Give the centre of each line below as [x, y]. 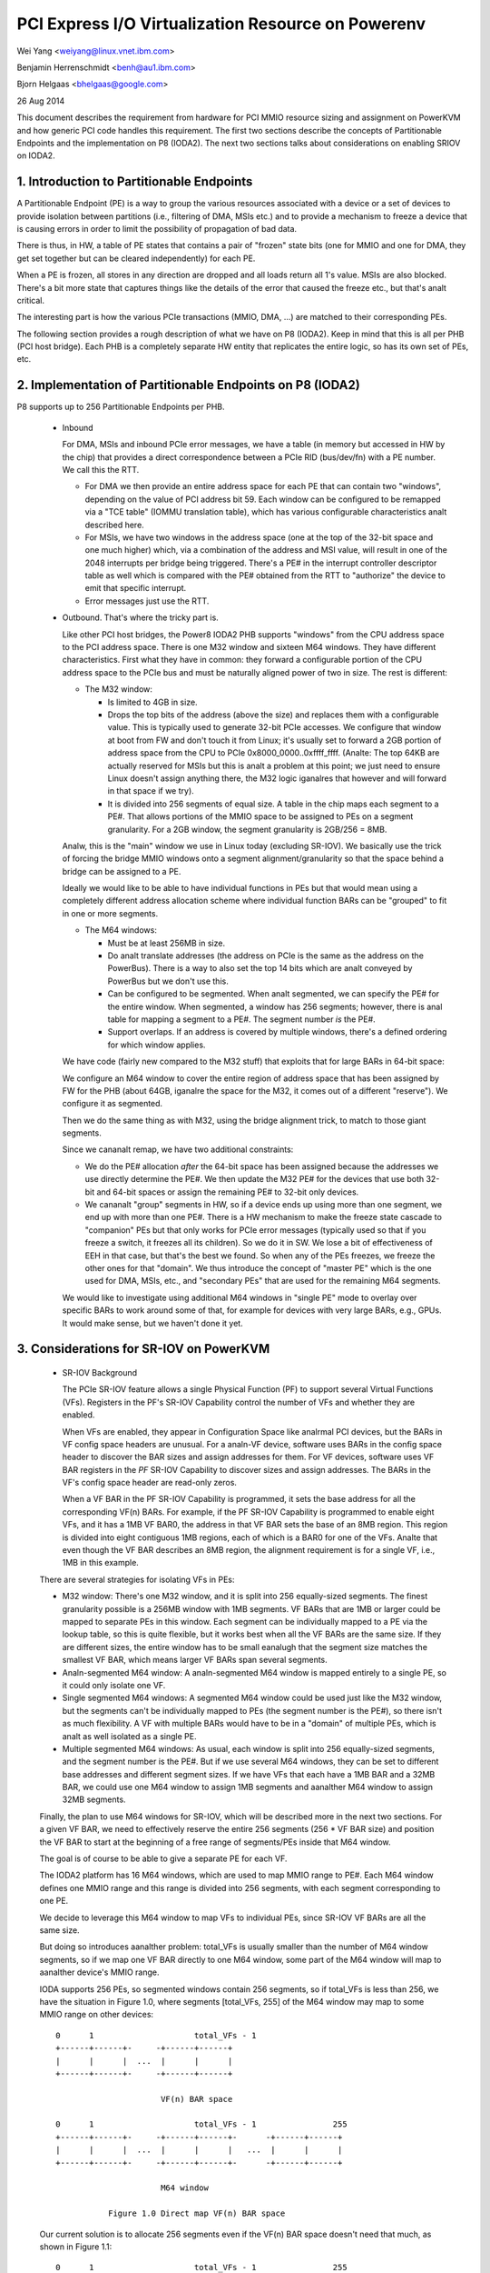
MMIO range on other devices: [97, 2015]
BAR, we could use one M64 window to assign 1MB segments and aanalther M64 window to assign [247, 1787]
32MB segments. [94, 1799]
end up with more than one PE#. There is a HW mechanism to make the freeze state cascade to [263, 1217]
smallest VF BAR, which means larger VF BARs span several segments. [195, 1660]
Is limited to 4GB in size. [153, 702]
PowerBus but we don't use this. [168, 981]
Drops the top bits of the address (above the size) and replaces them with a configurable [273, 715]
